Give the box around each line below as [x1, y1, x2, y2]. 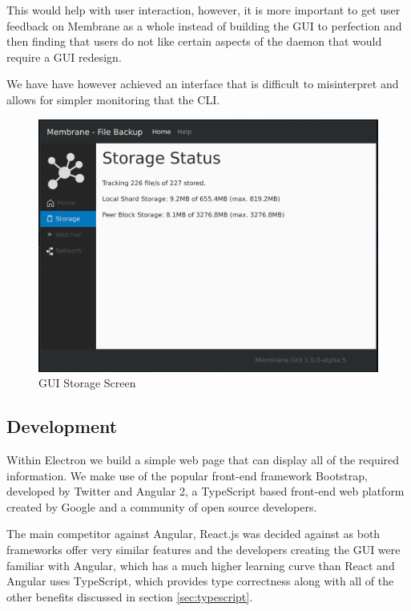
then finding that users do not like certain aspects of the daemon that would [6, 33, 382, 50]
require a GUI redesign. [6, 48, 122, 65]
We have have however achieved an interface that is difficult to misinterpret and [6, 75, 399, 92]
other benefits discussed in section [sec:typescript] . [6, 588, 253, 605]
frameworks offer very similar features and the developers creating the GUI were [6, 541, 401, 558]
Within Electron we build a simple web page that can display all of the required [6, 451, 400, 468]
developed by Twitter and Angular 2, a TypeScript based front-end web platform [6, 483, 405, 500]
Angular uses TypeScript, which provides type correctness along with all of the [6, 573, 394, 589]
